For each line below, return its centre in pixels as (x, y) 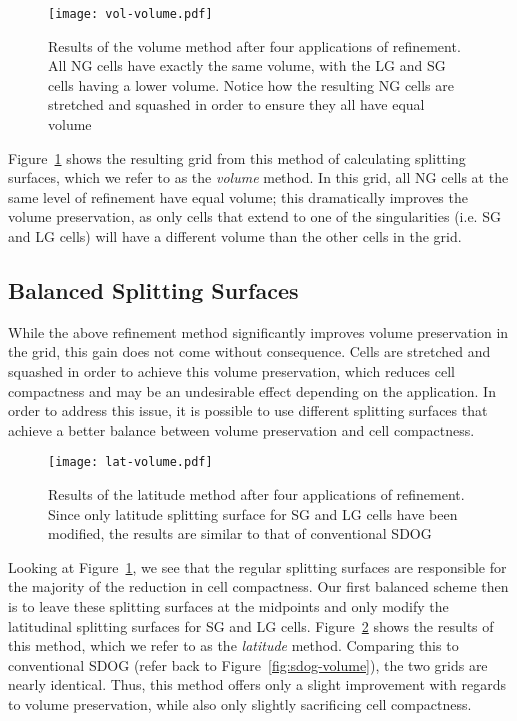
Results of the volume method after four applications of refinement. (254, 45)
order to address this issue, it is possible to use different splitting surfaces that (248, 410)
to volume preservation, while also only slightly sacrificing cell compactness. (240, 703)
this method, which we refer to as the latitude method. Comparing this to (233, 645)
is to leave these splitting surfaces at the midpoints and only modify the (228, 605)
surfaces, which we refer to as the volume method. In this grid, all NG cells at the (258, 177)
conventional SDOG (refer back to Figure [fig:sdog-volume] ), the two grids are (248, 664)
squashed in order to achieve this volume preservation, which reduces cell (231, 370)
